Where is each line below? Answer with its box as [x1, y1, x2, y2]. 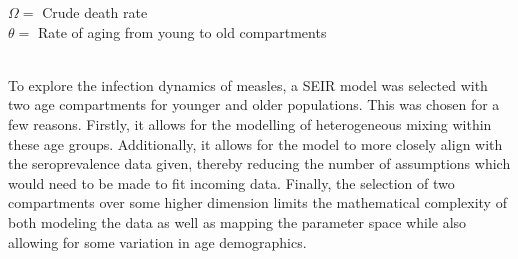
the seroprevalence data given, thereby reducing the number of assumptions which [8, 153, 511, 174]
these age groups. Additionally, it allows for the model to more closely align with [8, 133, 503, 154]
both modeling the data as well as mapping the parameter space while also [8, 211, 467, 232]
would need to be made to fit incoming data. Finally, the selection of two [8, 172, 455, 193]
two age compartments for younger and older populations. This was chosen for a [8, 94, 500, 115]
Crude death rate [42, 2, 148, 22]
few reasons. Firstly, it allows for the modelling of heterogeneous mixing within [8, 113, 492, 134]
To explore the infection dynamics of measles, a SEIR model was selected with [8, 74, 488, 95]
